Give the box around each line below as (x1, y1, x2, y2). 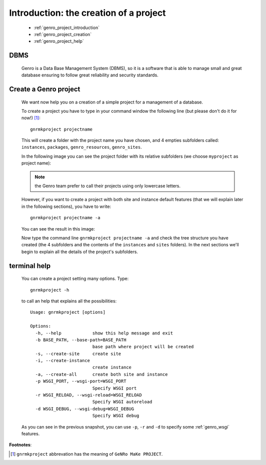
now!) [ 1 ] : (21, 115, 40, 121)
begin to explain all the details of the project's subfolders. (21, 249, 138, 255)
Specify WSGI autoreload (92, 399, 153, 405)
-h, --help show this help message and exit (35, 330, 173, 336)
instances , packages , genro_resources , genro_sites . (21, 144, 142, 150)
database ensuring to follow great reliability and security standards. (21, 72, 159, 78)
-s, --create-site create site (35, 351, 122, 357)
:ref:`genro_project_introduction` (33, 25, 100, 31)
